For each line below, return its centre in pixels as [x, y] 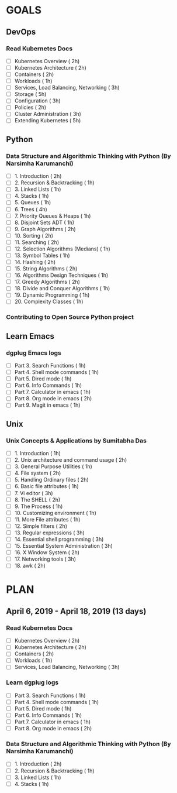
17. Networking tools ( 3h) [45, 559]
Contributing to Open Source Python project [70, 317]
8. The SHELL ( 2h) [37, 500]
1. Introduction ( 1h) [38, 454]
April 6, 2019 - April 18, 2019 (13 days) [76, 611]
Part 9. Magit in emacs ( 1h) [47, 405]
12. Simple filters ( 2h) [41, 526]
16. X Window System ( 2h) [47, 552]
